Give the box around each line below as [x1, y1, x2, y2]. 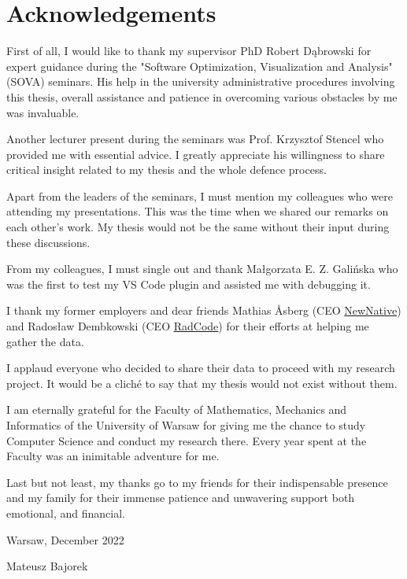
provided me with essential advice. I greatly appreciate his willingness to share [6, 146, 385, 162]
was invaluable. [6, 104, 80, 120]
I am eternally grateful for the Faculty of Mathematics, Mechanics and [6, 401, 347, 418]
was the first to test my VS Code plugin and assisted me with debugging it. [6, 275, 371, 292]
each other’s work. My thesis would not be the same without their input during [6, 219, 390, 235]
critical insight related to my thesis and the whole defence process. [6, 161, 327, 178]
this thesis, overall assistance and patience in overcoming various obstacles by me [6, 88, 398, 105]
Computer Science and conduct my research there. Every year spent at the [6, 432, 367, 448]
